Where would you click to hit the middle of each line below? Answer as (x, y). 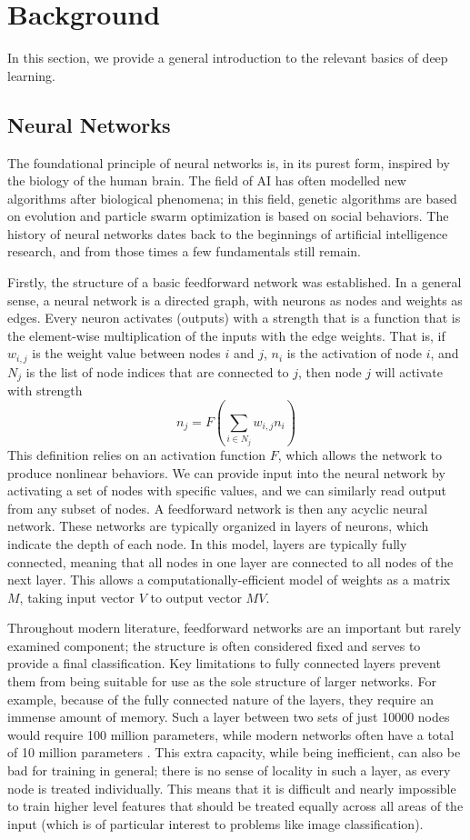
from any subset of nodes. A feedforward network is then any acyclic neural (218, 508)
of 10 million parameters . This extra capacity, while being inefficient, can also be (234, 752)
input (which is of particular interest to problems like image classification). (215, 823)
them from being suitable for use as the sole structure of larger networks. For (222, 681)
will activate (409, 371)
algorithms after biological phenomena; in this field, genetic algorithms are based (232, 198)
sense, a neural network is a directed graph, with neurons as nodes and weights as (235, 300)
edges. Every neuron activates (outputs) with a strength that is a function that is (234, 318)
